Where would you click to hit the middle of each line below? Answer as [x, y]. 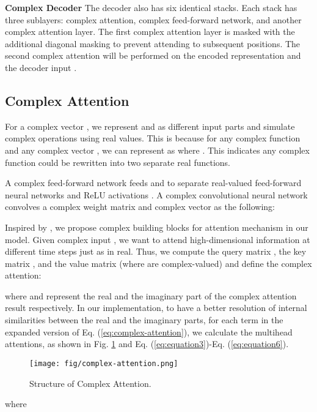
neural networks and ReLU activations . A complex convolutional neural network [156, 194]
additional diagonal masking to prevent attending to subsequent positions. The [153, 43]
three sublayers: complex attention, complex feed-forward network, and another [153, 19]
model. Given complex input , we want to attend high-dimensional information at [158, 239]
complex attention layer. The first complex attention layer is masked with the [150, 32]
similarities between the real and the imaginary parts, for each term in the [144, 320]
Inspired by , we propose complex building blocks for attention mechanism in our [157, 227]
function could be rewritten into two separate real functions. [118, 162]
